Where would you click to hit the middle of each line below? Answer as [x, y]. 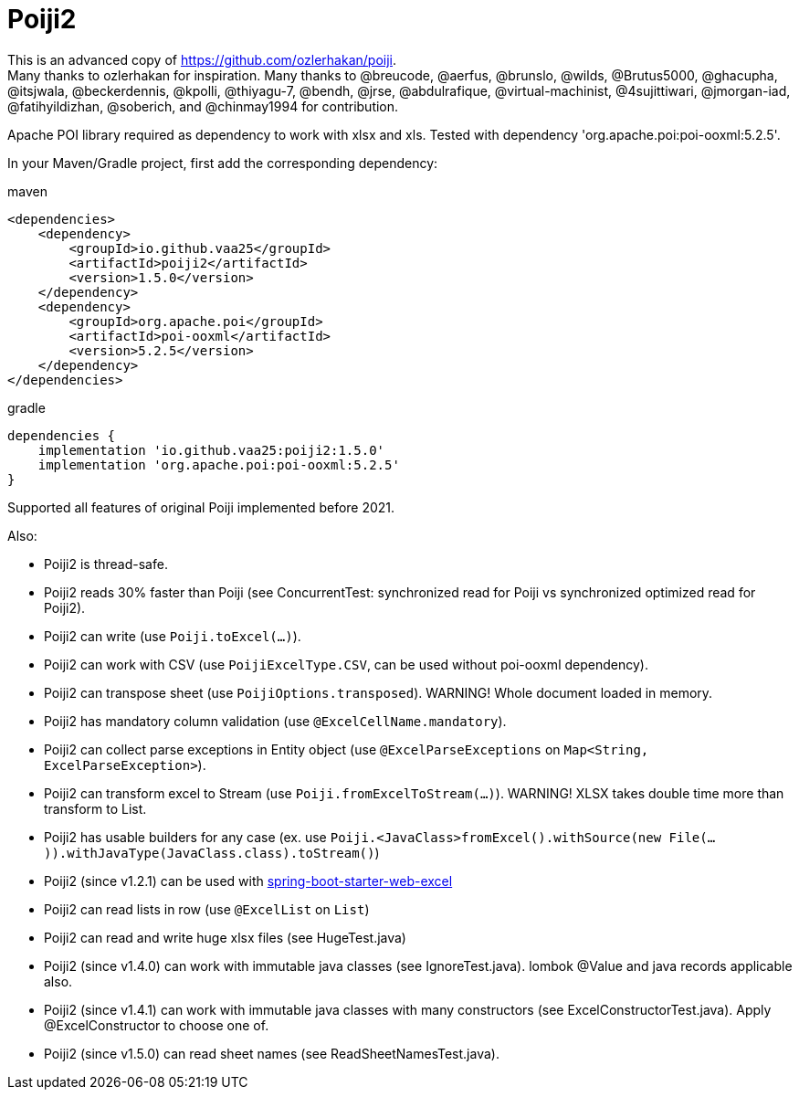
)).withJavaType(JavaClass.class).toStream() [210, 853]
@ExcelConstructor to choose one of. [157, 1025]
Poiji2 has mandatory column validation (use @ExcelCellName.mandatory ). [275, 721]
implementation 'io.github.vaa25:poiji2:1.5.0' [211, 450]
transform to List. [95, 808]
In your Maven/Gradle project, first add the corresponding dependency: [223, 163]
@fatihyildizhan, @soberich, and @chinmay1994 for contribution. [203, 106]
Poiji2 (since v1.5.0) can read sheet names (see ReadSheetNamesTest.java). [272, 1053]
